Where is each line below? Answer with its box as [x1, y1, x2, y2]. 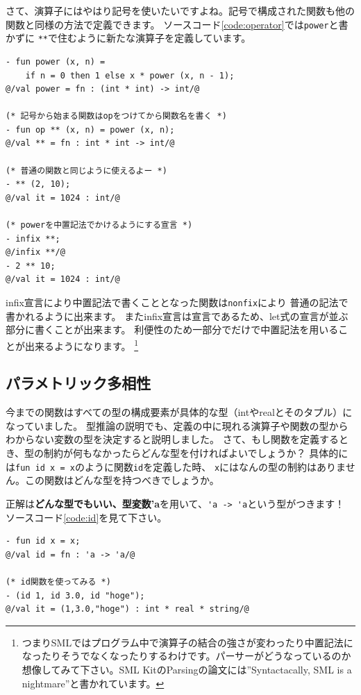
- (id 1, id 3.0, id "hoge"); [6, 590, 145, 601]
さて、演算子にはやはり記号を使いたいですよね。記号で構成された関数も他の [6, 3, 355, 17]
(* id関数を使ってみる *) [6, 576, 111, 587]
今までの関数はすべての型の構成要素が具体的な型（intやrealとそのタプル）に [6, 405, 353, 419]
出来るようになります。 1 [24, 336, 139, 353]
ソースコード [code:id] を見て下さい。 [6, 510, 167, 524]
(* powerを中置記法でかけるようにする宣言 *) [6, 220, 193, 231]
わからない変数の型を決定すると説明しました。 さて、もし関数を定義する [6, 432, 339, 446]
